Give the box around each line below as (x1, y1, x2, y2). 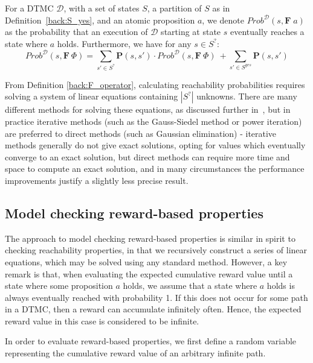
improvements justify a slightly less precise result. (5, 174, 189, 186)
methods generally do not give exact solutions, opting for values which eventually (5, 139, 306, 151)
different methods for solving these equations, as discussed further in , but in (5, 103, 291, 116)
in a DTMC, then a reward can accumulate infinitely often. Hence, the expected (5, 303, 302, 315)
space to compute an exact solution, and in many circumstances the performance (5, 162, 305, 175)
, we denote (202, 13, 244, 26)
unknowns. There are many (196, 90, 297, 103)
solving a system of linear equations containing (5, 90, 178, 103)
